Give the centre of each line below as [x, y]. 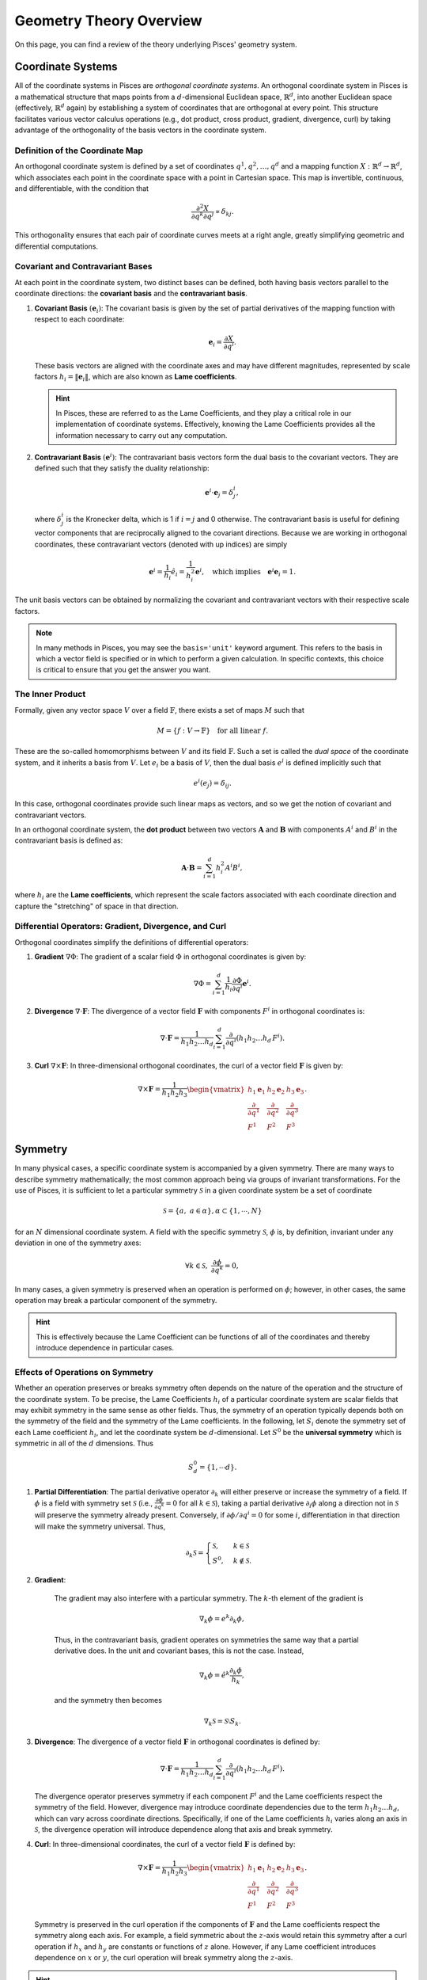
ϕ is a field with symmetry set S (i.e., [94, 1503]
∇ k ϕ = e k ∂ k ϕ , [221, 1619]
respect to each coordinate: [79, 319]
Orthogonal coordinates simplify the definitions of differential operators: [132, 942]
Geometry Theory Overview [108, 21]
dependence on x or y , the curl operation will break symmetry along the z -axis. [164, 1958]
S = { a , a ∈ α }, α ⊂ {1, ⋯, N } [212, 1211]
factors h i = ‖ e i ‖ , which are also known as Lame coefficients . [136, 377]
